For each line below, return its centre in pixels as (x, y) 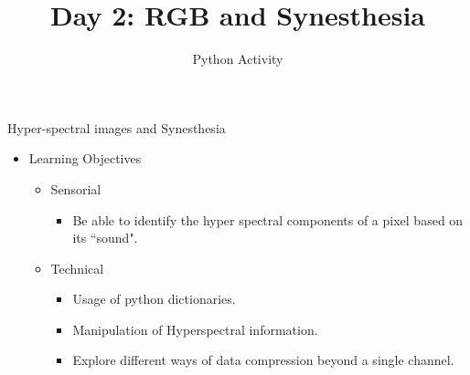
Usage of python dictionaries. (154, 299)
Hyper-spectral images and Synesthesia (117, 127)
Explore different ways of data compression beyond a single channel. (263, 360)
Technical (77, 268)
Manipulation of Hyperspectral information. (195, 329)
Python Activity (238, 59)
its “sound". (105, 238)
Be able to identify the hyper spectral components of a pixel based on (268, 219)
